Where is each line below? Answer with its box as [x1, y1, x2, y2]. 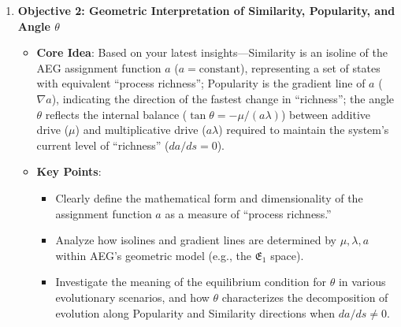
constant [199, 63, 240, 75]
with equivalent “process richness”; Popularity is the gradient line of [36, 75, 366, 91]
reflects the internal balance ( [45, 106, 188, 122]
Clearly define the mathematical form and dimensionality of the [55, 189, 363, 206]
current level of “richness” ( [36, 136, 169, 153]
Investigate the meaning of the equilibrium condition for [55, 273, 326, 290]
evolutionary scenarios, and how [55, 288, 210, 305]
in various [338, 273, 386, 290]
